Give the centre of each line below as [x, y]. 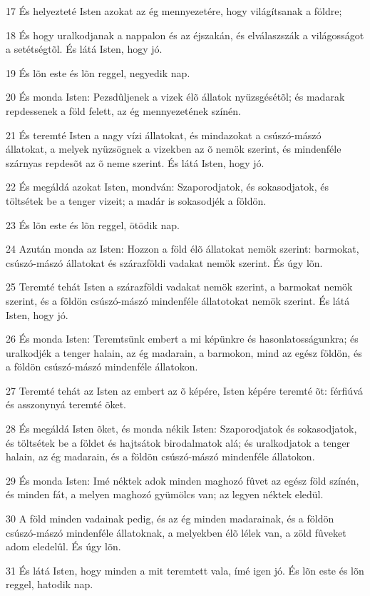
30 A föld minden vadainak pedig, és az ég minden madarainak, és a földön [170, 519]
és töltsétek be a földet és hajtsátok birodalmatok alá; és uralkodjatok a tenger [178, 442]
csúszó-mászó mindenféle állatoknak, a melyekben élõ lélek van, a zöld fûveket [176, 532]
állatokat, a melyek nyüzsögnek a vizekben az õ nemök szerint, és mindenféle [174, 149]
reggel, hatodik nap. [50, 584]
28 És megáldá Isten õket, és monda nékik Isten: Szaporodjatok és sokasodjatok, [181, 429]
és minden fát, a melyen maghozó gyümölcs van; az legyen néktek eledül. [165, 494]
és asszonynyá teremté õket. [66, 404]
